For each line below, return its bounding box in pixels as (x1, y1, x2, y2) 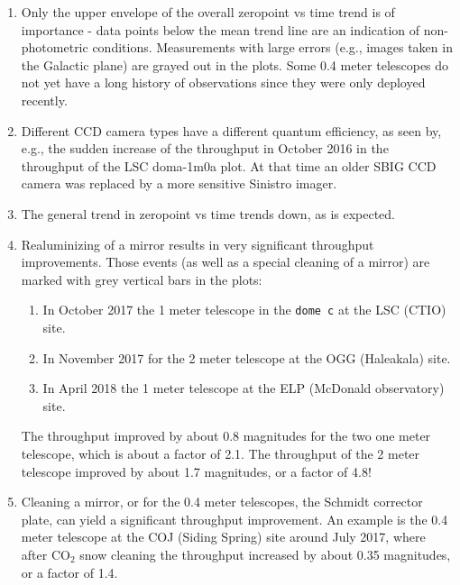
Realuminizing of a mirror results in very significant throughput (21, 234, 374, 253)
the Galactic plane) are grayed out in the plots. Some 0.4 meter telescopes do (21, 55, 449, 74)
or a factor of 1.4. (21, 562, 118, 581)
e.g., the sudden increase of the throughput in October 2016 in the (21, 139, 389, 158)
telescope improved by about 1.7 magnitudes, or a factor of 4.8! (21, 462, 372, 480)
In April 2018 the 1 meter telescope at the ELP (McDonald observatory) (42, 379, 445, 398)
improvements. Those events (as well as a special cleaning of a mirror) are (21, 252, 430, 271)
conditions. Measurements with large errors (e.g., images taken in (92, 38, 453, 57)
